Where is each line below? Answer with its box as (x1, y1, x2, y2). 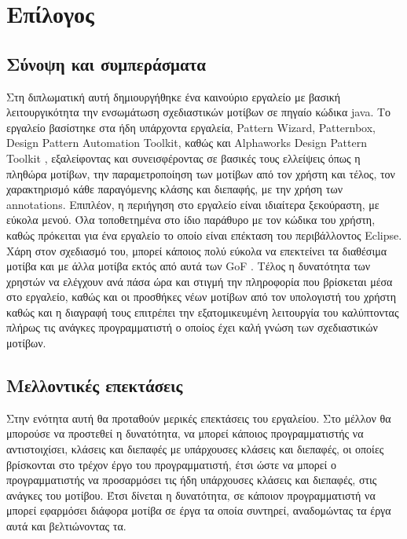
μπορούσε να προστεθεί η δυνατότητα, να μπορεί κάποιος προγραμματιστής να (6, 425, 364, 442)
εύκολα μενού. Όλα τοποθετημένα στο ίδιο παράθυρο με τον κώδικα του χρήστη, (6, 211, 376, 228)
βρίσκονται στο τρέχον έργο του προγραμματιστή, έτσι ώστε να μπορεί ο (6, 456, 337, 472)
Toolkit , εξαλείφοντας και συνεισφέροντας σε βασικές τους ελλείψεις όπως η (6, 149, 361, 166)
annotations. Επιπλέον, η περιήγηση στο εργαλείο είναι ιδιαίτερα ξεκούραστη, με (6, 196, 379, 212)
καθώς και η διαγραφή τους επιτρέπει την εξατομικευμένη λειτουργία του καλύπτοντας (6, 303, 399, 320)
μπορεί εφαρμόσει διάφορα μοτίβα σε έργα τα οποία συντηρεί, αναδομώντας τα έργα (6, 502, 391, 519)
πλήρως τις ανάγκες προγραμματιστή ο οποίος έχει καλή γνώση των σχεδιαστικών (6, 319, 378, 335)
